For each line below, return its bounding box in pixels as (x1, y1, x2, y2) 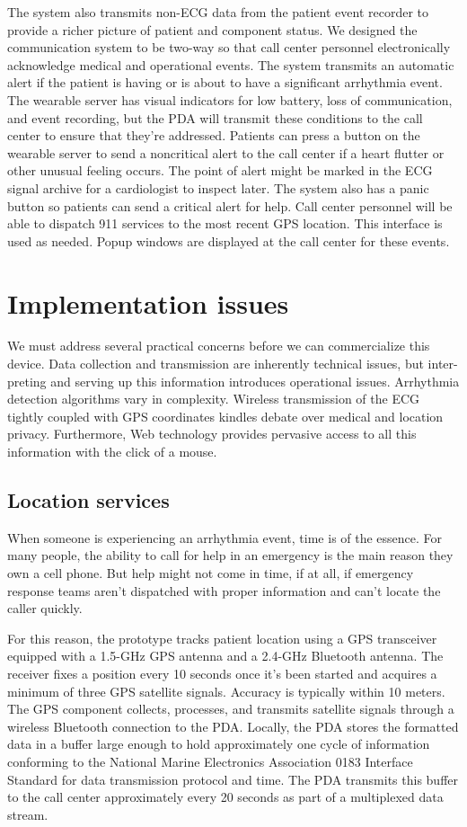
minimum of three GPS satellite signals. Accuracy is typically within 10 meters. (7, 681, 445, 700)
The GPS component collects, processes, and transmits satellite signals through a (7, 699, 454, 718)
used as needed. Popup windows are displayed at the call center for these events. (7, 231, 450, 250)
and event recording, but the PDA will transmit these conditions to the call (7, 108, 423, 127)
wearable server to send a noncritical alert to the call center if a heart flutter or (7, 143, 445, 162)
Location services (7, 485, 170, 513)
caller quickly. (7, 599, 83, 618)
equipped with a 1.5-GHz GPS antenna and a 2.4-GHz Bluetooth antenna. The (7, 646, 444, 665)
